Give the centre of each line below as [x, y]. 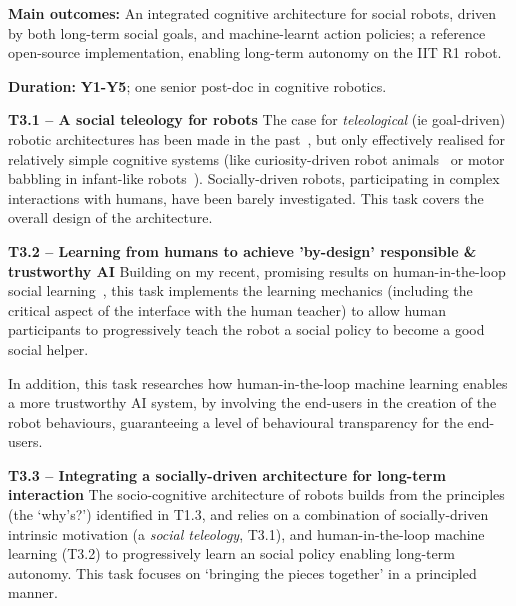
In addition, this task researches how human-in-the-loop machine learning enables [258, 382]
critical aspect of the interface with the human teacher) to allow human [227, 309]
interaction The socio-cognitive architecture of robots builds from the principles [256, 494]
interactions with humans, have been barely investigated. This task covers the [246, 197]
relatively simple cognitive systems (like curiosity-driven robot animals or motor [256, 158]
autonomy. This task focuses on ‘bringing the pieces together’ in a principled [242, 572]
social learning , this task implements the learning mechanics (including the [240, 290]
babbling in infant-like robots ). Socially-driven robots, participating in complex [254, 178]
